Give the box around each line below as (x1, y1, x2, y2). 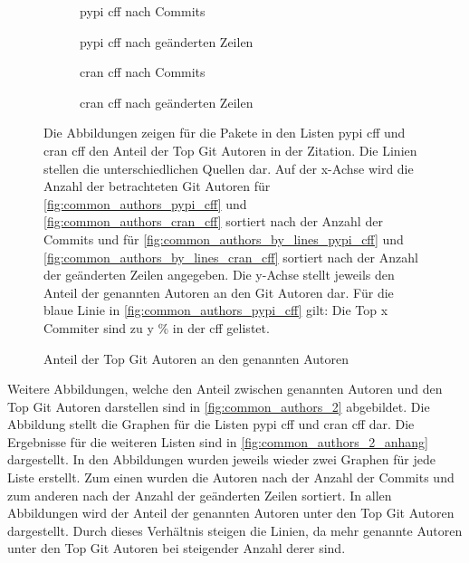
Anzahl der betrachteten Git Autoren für (43, 177, 271, 196)
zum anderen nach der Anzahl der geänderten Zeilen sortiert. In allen (7, 485, 392, 504)
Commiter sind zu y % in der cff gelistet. (43, 318, 270, 337)
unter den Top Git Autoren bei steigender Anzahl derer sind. (7, 539, 346, 558)
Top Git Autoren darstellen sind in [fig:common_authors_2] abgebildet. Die (7, 396, 430, 415)
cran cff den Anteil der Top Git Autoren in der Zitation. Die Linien (43, 140, 417, 159)
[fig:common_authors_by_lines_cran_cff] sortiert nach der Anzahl (43, 247, 418, 266)
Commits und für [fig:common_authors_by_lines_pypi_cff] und (43, 229, 404, 248)
